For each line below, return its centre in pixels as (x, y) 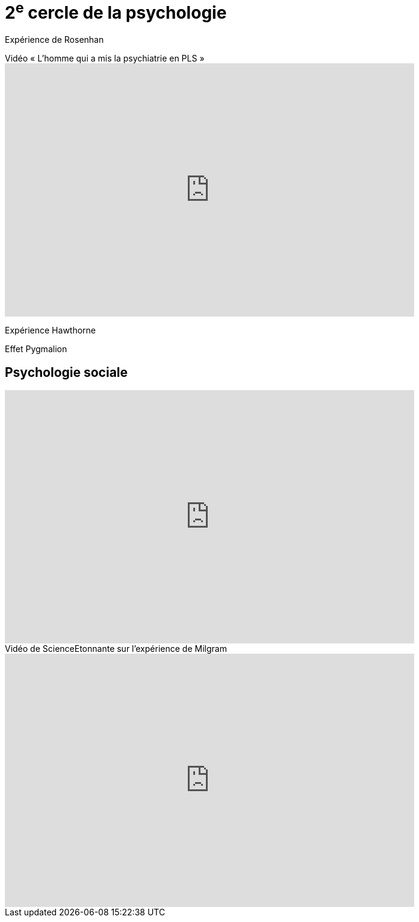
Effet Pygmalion (36, 349)
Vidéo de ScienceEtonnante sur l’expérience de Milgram (116, 648)
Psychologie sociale (67, 372)
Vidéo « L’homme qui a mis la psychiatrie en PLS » (105, 58)
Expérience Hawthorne (51, 330)
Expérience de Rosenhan (54, 40)
